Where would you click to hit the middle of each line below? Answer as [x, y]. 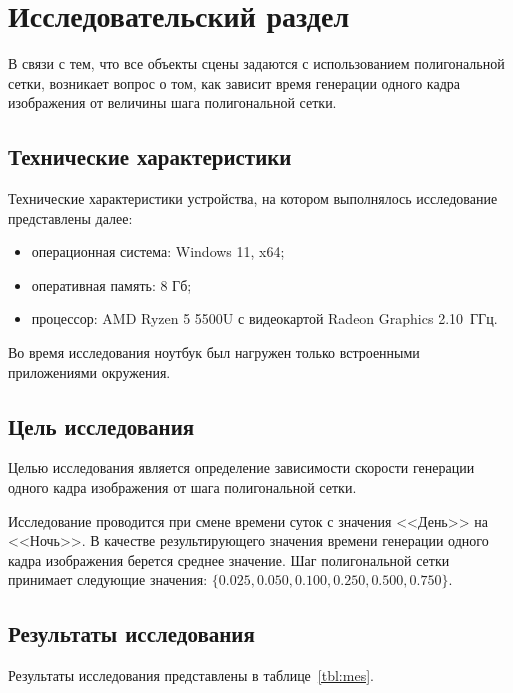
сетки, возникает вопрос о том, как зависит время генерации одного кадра [234, 82]
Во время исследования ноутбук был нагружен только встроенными [214, 352]
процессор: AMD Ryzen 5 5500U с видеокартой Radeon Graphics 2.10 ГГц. [264, 318]
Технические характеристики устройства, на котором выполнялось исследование [253, 198]
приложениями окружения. [89, 371]
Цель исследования [101, 425]
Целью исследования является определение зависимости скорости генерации [241, 467]
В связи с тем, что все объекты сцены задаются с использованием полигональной [256, 63]
